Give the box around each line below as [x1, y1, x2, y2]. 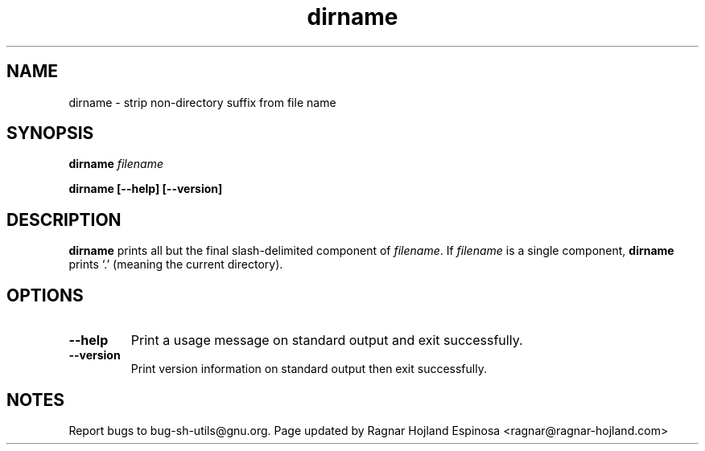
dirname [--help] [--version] [68, 182, 223, 196]
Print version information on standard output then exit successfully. [130, 362, 487, 376]
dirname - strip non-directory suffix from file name [68, 95, 336, 109]
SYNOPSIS [6, 123, 94, 144]
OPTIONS [6, 285, 84, 305]
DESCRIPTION [6, 209, 122, 230]
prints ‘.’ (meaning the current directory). [68, 257, 283, 272]
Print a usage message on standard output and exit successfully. [130, 332, 523, 349]
